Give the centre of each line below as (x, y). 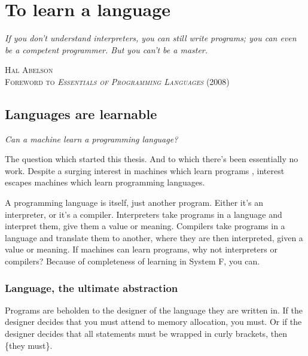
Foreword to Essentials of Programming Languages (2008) (117, 81)
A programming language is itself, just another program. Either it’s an (134, 203)
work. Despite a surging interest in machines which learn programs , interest (145, 170)
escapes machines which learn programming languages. (105, 182)
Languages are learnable (81, 113)
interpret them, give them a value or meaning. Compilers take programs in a (145, 226)
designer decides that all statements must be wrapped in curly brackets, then (146, 334)
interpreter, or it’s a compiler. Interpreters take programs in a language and (144, 214)
